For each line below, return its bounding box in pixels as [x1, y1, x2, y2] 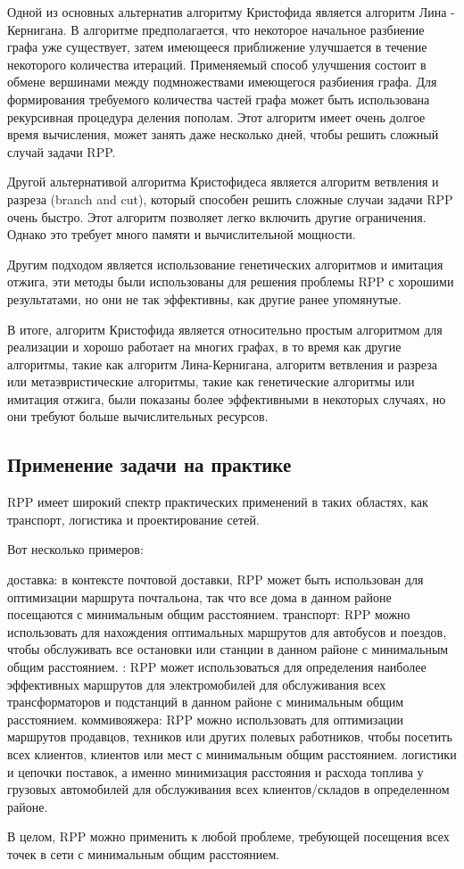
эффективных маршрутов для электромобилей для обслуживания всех [7, 675, 386, 693]
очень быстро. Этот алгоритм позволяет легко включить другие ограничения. [7, 207, 427, 226]
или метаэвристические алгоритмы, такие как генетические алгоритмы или [7, 372, 415, 391]
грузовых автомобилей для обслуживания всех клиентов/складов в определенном [7, 780, 450, 799]
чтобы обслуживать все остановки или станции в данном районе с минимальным [7, 640, 449, 658]
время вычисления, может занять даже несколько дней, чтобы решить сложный [7, 125, 439, 144]
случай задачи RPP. [7, 142, 116, 161]
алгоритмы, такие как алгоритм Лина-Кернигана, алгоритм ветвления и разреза [7, 354, 437, 373]
